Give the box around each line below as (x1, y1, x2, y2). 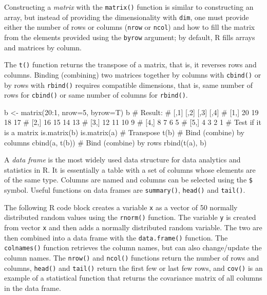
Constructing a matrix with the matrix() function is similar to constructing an (4, 2, 254, 12)
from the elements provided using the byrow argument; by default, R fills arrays (4, 31, 255, 42)
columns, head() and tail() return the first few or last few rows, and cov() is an (4, 262, 263, 273)
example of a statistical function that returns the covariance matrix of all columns (4, 272, 262, 283)
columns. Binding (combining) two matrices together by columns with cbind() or (4, 69, 261, 80)
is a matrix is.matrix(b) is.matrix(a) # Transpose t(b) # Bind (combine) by (4, 127, 244, 138)
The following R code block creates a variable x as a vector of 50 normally (4, 201, 238, 212)
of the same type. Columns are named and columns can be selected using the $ (4, 174, 253, 185)
